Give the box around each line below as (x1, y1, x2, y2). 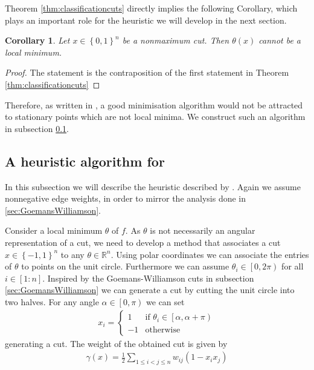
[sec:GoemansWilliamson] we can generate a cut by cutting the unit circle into (5, 283, 295, 296)
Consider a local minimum (5, 224, 103, 237)
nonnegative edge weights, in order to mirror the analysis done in (5, 192, 246, 205)
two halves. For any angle (5, 295, 99, 308)
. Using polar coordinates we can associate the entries (111, 248, 309, 260)
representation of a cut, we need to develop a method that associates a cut (5, 236, 281, 248)
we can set (146, 295, 185, 308)
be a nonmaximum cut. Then (122, 34, 229, 47)
